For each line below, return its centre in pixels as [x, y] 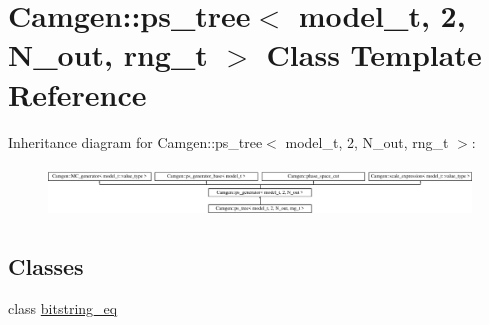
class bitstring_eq [63, 307]
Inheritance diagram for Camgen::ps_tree [135, 141]
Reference [77, 93]
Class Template [374, 54]
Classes [46, 266]
